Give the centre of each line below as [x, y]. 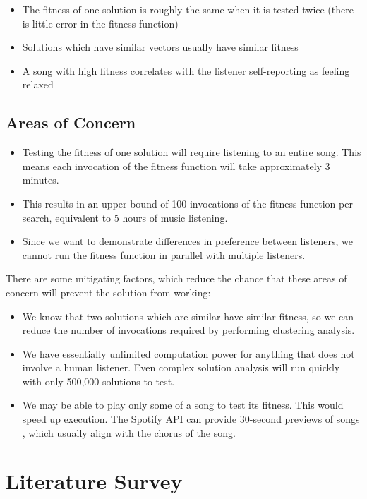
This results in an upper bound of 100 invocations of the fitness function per [187, 203]
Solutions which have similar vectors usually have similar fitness [160, 47]
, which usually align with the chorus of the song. [129, 432]
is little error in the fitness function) [100, 23]
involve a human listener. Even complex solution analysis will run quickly [181, 367]
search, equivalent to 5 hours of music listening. [125, 217]
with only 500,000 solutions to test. [98, 381]
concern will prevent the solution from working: [108, 292]
